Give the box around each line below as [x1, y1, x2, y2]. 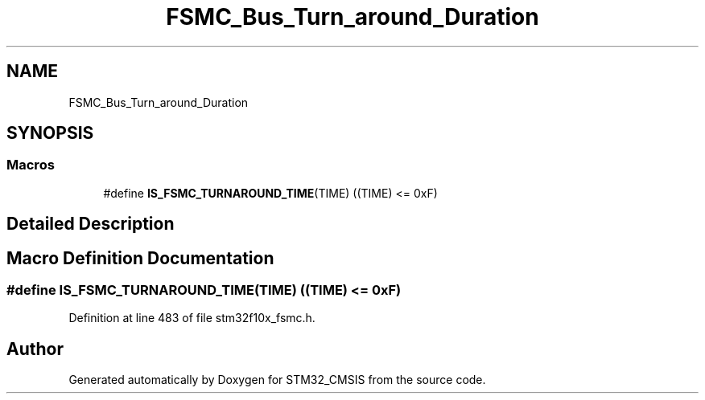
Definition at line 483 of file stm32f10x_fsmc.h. [68, 311, 315, 325]
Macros [6, 157, 55, 173]
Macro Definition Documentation [6, 247, 274, 268]
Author [6, 338, 64, 359]
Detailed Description [6, 214, 175, 235]
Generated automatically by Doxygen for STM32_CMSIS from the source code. [68, 373, 486, 387]
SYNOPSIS [6, 123, 94, 144]
